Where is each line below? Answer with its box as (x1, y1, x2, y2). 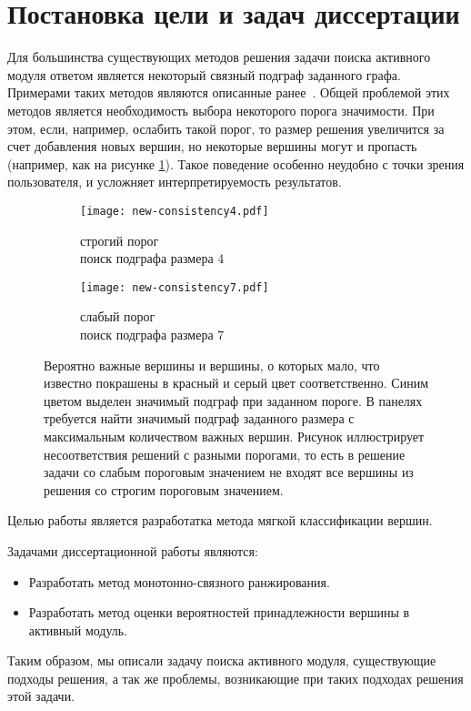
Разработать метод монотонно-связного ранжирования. (28, 572, 330, 591)
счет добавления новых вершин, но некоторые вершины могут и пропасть (7, 137, 417, 156)
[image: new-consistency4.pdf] (80, 204, 269, 218)
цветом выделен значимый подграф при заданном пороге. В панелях (44, 391, 423, 410)
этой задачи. (7, 686, 75, 706)
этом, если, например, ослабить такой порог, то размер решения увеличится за (7, 118, 445, 137)
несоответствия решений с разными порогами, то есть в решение (44, 444, 406, 463)
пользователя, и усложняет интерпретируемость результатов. (7, 172, 342, 191)
